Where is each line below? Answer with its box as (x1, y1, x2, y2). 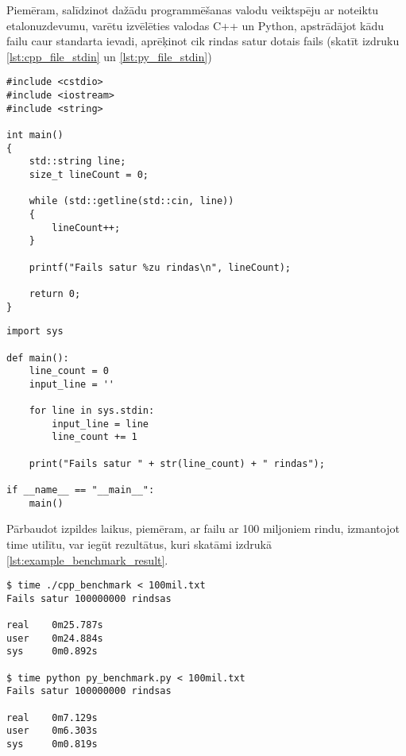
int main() (6, 129, 64, 141)
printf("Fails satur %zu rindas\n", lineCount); (29, 261, 291, 273)
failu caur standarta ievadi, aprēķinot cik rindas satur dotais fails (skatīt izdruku (6, 33, 400, 49)
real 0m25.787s (6, 619, 103, 631)
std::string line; (29, 156, 126, 168)
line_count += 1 (52, 431, 137, 443)
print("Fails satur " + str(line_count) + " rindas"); (29, 457, 325, 469)
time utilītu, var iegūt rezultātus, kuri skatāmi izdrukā (6, 535, 273, 552)
